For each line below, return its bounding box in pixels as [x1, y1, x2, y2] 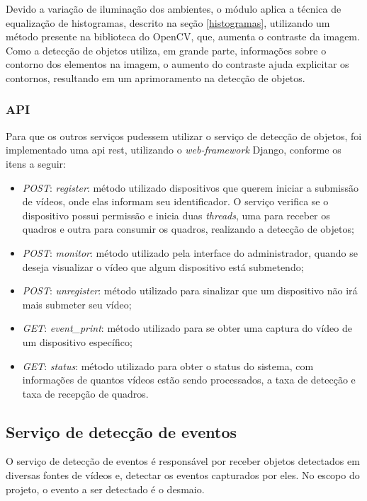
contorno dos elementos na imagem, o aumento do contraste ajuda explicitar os [6, 57, 349, 71]
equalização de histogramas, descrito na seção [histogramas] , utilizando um [6, 15, 330, 30]
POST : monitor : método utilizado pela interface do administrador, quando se [22, 245, 358, 260]
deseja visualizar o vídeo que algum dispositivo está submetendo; [22, 259, 304, 274]
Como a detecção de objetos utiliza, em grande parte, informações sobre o [6, 42, 327, 57]
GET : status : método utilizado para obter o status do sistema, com [22, 358, 314, 373]
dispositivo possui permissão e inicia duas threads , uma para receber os [22, 207, 330, 222]
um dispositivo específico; [22, 334, 132, 349]
